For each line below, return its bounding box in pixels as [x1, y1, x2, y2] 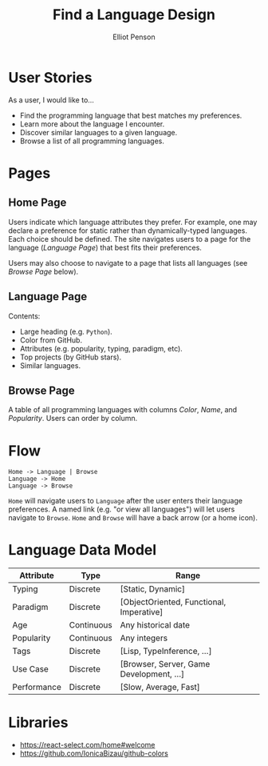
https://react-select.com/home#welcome [19, 740, 156, 750]
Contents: [8, 311, 41, 321]
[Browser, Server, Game [120, 659, 211, 670]
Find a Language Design [53, 6, 215, 24]
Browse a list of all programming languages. [19, 136, 165, 146]
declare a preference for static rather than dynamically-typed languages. [8, 226, 247, 235]
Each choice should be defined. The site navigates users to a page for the [8, 234, 251, 243]
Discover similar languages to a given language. [19, 127, 178, 137]
